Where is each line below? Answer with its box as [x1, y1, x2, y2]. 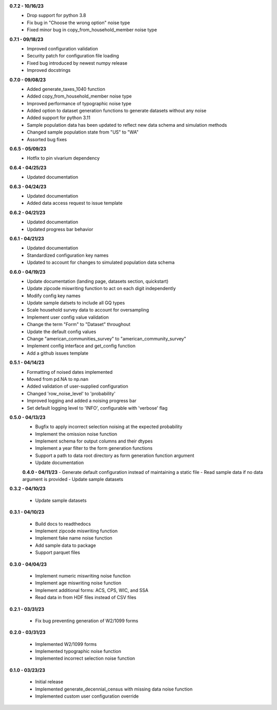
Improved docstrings [27, 67, 71, 73]
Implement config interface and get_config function [27, 343, 136, 349]
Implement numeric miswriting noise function [35, 572, 131, 579]
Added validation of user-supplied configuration [27, 383, 128, 390]
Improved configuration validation [27, 45, 98, 51]
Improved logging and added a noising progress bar [27, 398, 137, 404]
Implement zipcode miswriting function [35, 528, 118, 534]
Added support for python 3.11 [27, 114, 91, 121]
